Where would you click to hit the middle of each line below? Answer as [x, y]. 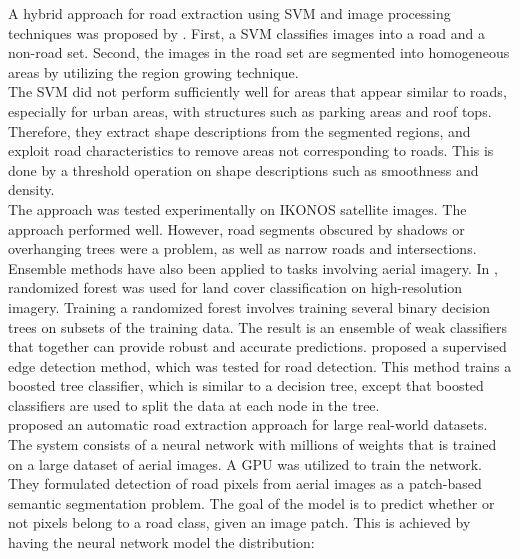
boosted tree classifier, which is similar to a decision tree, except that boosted [246, 385]
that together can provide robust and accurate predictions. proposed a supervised [257, 346]
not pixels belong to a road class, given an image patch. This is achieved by [239, 522]
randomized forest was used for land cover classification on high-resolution [235, 287]
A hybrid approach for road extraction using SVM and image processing [229, 13]
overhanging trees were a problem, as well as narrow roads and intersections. [242, 248]
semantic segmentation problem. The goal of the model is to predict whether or [251, 502]
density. [31, 189]
